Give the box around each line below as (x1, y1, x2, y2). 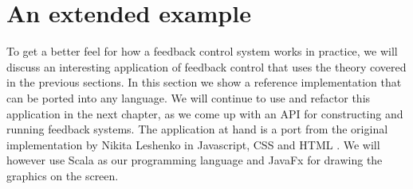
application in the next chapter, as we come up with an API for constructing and (6, 105, 403, 121)
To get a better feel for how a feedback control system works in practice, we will (6, 43, 398, 60)
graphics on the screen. (6, 167, 119, 183)
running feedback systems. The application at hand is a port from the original (6, 121, 388, 137)
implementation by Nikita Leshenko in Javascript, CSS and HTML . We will (6, 136, 380, 152)
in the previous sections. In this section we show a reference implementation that (6, 74, 402, 91)
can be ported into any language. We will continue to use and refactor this (6, 89, 371, 106)
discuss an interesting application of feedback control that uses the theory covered (6, 58, 407, 75)
